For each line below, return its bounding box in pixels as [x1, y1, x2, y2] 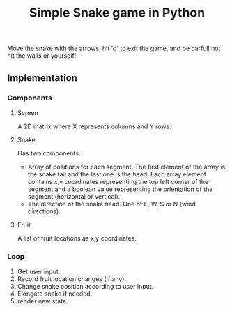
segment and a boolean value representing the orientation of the [27, 185, 213, 193]
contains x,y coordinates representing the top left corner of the [27, 177, 209, 185]
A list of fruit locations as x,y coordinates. [17, 234, 137, 242]
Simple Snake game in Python [29, 5, 206, 21]
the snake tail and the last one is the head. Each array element [27, 169, 207, 179]
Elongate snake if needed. [17, 289, 93, 298]
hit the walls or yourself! [7, 52, 77, 60]
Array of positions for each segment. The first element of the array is [27, 162, 226, 171]
